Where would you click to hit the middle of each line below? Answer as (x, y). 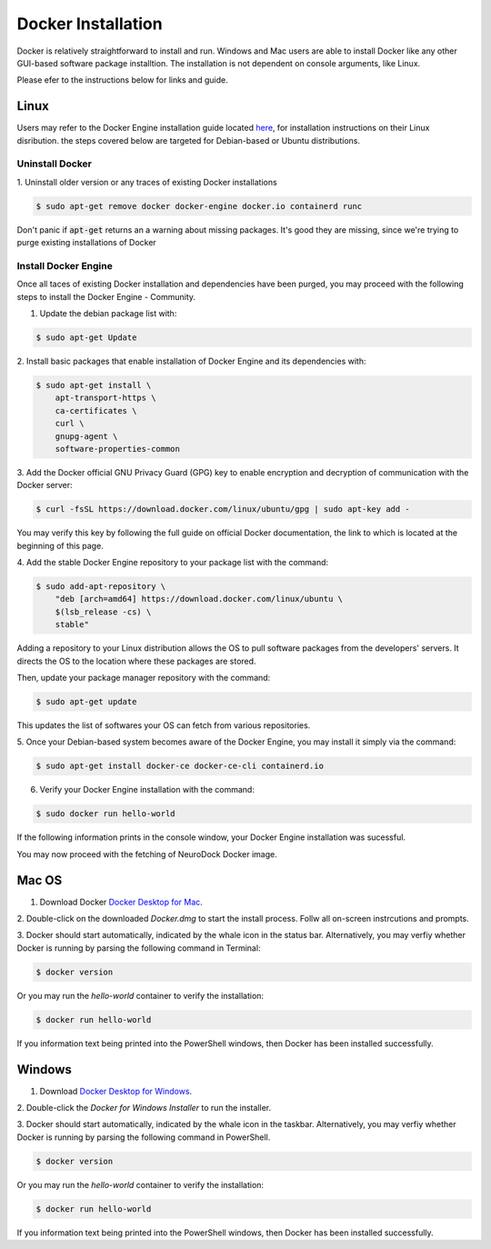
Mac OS (40, 880)
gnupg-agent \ (86, 436)
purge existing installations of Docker (86, 243)
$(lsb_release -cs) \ (103, 612)
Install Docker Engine (65, 265)
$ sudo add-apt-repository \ (101, 587)
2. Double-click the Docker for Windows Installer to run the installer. (144, 1108)
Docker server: (45, 485)
